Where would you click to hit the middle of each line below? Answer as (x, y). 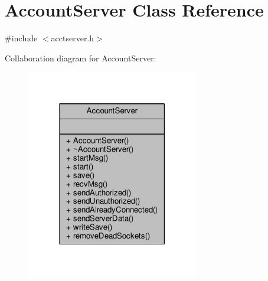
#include (21, 38)
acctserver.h (73, 38)
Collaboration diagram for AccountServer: (81, 58)
